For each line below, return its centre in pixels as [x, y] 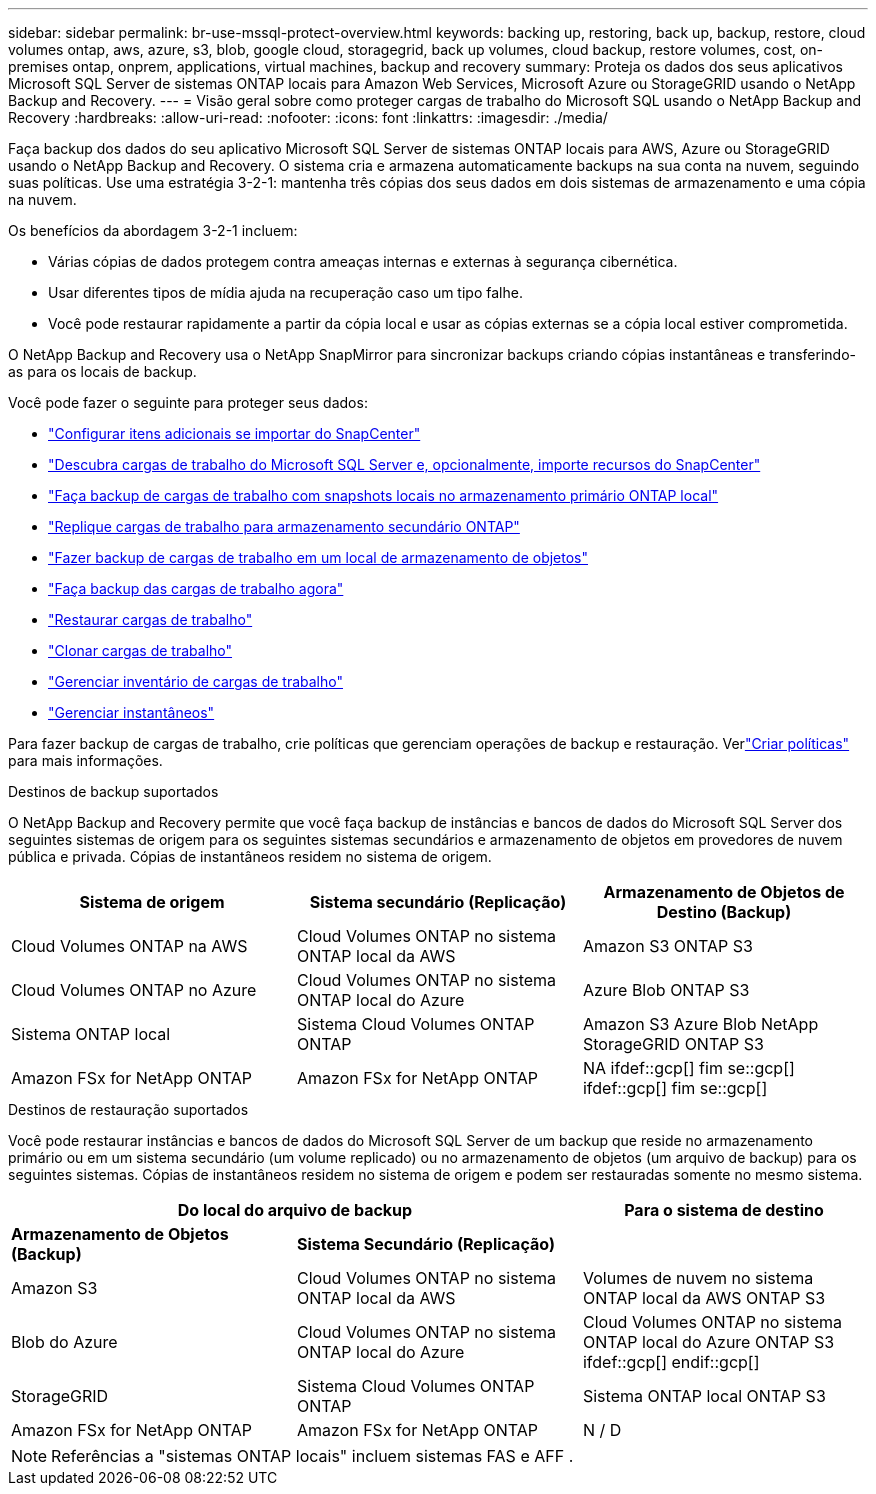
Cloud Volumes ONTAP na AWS [129, 946]
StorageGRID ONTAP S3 [673, 1044]
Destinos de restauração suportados [128, 1109]
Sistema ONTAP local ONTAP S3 [704, 1396]
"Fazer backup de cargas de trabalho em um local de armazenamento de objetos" [318, 557]
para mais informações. [85, 760]
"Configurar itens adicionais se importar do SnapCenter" [234, 433]
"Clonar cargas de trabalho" [140, 650]
